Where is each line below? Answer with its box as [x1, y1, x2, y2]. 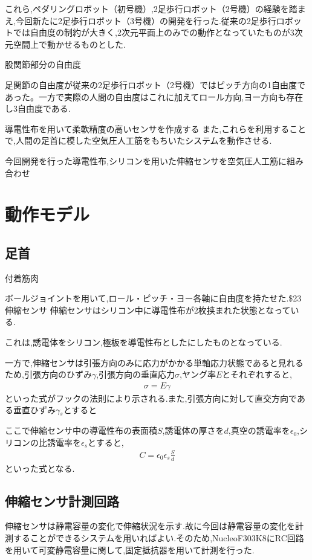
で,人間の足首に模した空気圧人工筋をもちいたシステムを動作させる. [5, 134, 272, 147]
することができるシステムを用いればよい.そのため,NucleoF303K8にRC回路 [13, 532, 304, 544]
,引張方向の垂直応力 [96, 368, 175, 381]
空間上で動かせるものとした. [13, 37, 126, 50]
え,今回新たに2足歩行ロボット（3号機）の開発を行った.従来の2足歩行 [5, 14, 276, 27]
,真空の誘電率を [228, 424, 290, 437]
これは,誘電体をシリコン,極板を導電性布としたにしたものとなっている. [5, 336, 282, 349]
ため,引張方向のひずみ [5, 368, 92, 381]
